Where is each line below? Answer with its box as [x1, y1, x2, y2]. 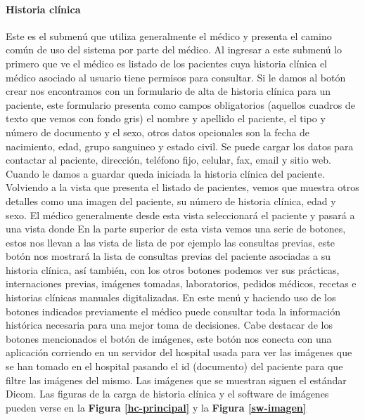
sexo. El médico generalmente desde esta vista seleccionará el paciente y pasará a [6, 207, 355, 222]
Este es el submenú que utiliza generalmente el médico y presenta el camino [6, 28, 332, 43]
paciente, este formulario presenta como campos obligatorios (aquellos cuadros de [6, 97, 355, 112]
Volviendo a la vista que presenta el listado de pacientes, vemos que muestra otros [6, 180, 359, 195]
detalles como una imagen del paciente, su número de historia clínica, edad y [6, 193, 336, 208]
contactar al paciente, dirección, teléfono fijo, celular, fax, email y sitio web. [6, 152, 331, 167]
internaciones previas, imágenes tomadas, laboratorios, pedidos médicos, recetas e [6, 276, 357, 291]
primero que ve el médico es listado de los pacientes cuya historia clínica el [6, 55, 327, 70]
